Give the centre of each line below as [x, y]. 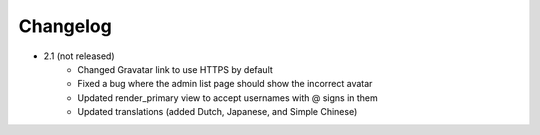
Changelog [65, 26]
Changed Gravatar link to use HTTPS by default [175, 69]
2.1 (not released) [79, 56]
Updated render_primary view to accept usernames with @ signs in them [228, 97]
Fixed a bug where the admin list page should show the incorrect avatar [225, 84]
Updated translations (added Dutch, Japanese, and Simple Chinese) [217, 112]
